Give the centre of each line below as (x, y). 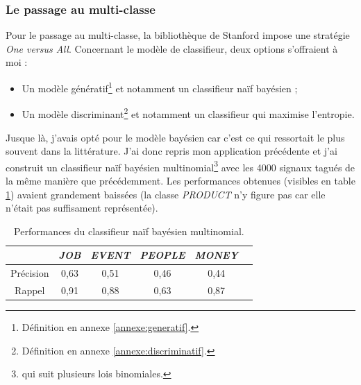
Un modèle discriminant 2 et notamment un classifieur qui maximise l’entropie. (188, 113)
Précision (30, 273)
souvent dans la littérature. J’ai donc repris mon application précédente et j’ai (171, 151)
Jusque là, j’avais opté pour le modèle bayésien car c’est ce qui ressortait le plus (175, 137)
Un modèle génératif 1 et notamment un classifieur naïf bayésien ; (160, 87)
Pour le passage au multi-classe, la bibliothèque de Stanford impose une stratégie (178, 35)
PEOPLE (162, 255)
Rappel (30, 290)
